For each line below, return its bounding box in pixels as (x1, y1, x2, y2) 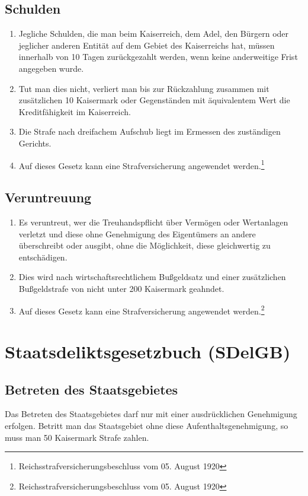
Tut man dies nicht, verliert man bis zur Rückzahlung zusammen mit (18, 82, 269, 94)
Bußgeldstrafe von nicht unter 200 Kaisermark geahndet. (18, 282, 224, 294)
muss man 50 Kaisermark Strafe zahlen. (5, 431, 149, 443)
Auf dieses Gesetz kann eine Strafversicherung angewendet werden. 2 (18, 303, 265, 317)
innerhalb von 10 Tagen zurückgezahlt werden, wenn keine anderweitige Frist (18, 50, 298, 63)
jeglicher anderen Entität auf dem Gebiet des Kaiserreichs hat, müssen (18, 39, 275, 51)
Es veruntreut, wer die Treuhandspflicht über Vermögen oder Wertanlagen (18, 216, 288, 228)
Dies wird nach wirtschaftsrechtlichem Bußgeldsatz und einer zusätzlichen (18, 271, 286, 283)
